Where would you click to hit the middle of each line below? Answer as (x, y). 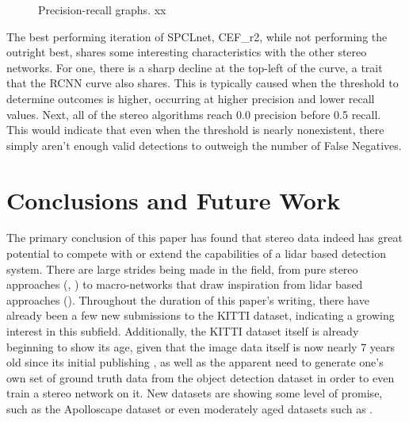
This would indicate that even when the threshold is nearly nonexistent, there (195, 130)
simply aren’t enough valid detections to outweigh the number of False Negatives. (204, 145)
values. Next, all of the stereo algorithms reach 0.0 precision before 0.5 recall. (194, 114)
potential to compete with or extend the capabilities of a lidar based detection (196, 253)
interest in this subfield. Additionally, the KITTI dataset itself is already (183, 331)
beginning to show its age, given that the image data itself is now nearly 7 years (201, 346)
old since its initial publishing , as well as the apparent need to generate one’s (195, 362)
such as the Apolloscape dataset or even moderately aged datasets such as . (190, 409)
